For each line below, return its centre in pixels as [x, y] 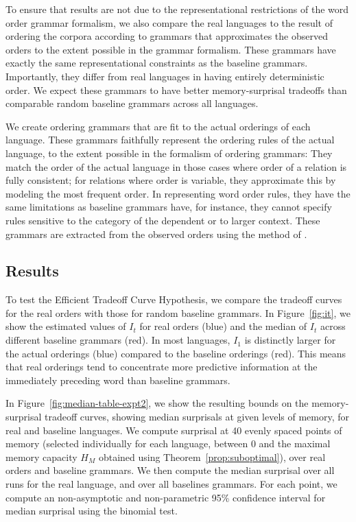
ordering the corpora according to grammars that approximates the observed [167, 36]
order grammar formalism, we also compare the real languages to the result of [169, 22]
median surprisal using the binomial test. [92, 511]
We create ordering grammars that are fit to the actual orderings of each [158, 126]
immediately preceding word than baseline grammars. [118, 380]
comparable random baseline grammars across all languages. [132, 103]
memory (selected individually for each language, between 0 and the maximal [168, 443]
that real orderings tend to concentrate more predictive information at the [162, 367]
